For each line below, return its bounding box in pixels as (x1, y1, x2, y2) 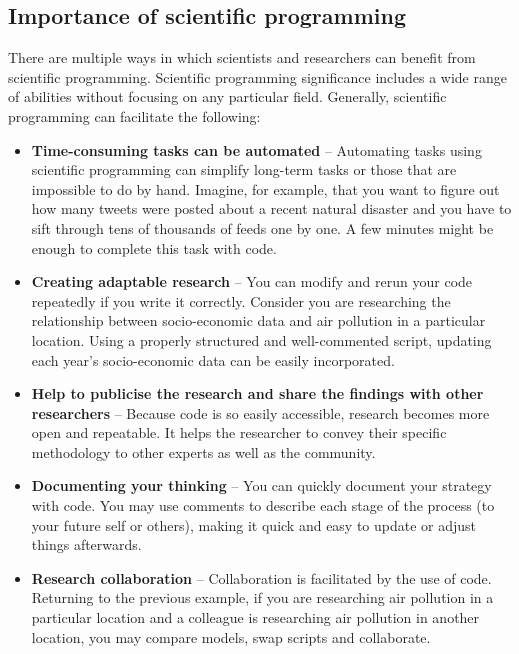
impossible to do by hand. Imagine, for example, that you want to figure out (31, 178, 500, 199)
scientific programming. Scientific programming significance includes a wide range (8, 66, 507, 87)
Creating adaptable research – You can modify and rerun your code (31, 271, 473, 292)
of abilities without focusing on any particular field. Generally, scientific (8, 86, 447, 107)
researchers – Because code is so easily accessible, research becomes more (31, 402, 490, 423)
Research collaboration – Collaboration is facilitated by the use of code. (31, 567, 492, 588)
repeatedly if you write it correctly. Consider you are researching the (31, 290, 451, 311)
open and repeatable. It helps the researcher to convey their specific (31, 422, 447, 443)
